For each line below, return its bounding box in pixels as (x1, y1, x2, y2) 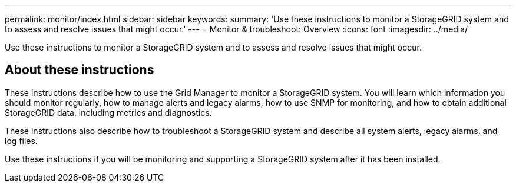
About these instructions (5, 62, 154, 78)
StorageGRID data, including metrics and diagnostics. (5, 107, 212, 118)
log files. (5, 135, 38, 146)
